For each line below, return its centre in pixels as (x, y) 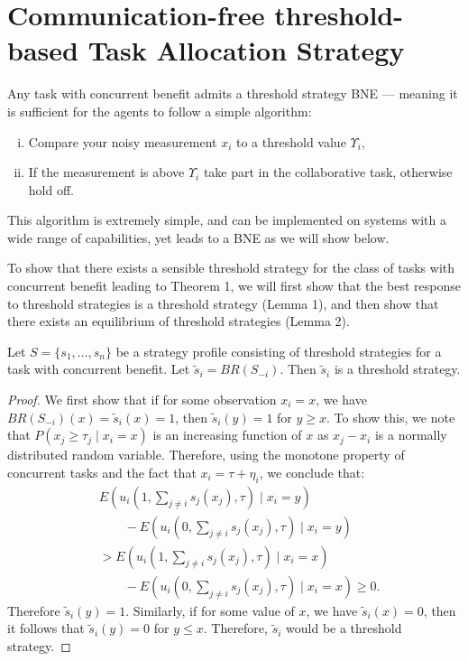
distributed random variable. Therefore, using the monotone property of (206, 455)
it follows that (46, 628)
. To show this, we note (391, 417)
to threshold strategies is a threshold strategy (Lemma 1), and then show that (223, 303)
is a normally (411, 435)
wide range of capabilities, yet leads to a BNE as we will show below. (198, 237)
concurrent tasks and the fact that (102, 472)
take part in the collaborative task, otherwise (328, 172)
